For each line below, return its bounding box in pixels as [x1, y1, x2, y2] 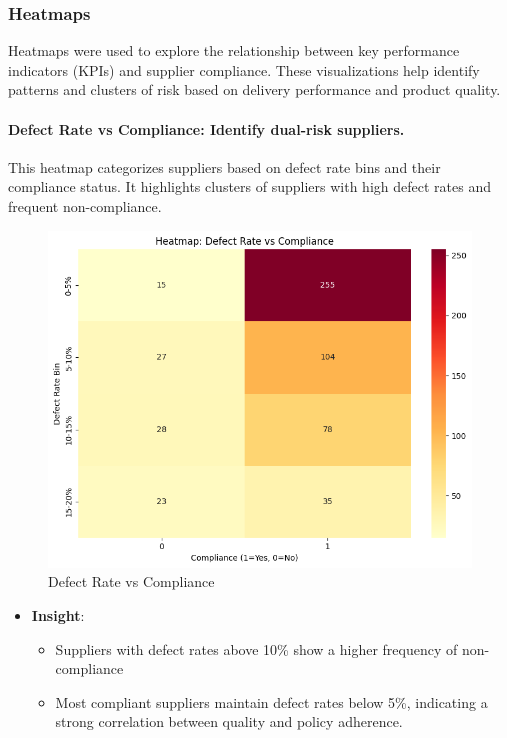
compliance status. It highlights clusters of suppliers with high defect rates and [8, 176, 491, 197]
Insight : [31, 604, 85, 625]
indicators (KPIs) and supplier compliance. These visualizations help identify [8, 59, 480, 80]
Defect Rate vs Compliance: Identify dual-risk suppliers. [8, 118, 405, 139]
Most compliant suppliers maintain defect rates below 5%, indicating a [55, 691, 488, 712]
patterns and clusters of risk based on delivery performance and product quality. [8, 79, 501, 100]
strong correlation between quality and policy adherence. [55, 711, 403, 732]
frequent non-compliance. [8, 195, 162, 216]
